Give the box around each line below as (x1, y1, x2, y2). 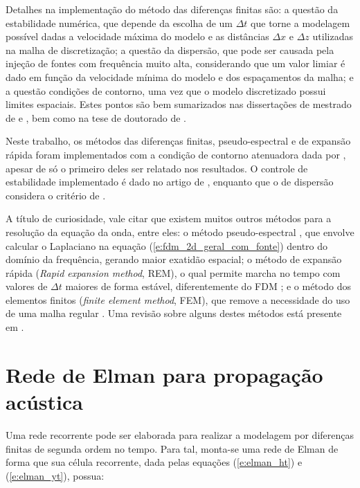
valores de (6, 279, 48, 293)
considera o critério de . (6, 188, 106, 202)
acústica (6, 388, 83, 416)
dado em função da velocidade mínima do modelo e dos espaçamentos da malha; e (6, 69, 354, 84)
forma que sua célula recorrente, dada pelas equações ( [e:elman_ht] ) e (6, 455, 303, 469)
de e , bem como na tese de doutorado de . (6, 110, 187, 125)
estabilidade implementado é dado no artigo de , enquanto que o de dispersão (6, 174, 334, 189)
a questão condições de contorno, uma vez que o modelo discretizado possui (6, 83, 326, 98)
